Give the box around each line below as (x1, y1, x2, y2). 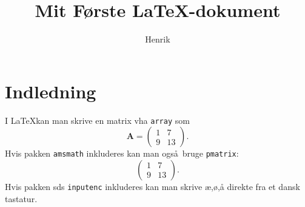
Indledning (5, 78, 96, 103)
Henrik (145, 33, 170, 46)
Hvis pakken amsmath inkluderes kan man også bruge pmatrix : (5, 147, 239, 160)
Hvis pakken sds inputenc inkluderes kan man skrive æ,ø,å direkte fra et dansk (5, 180, 300, 192)
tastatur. (5, 192, 38, 205)
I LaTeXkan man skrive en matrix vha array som (5, 114, 190, 126)
